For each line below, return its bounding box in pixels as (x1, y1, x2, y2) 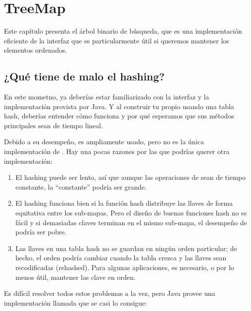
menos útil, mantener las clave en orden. (15, 272, 136, 282)
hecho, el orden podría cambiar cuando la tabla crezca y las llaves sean (15, 253, 227, 263)
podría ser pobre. (15, 227, 67, 237)
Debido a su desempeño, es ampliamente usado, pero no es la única (4, 136, 204, 147)
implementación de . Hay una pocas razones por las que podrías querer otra (4, 146, 230, 156)
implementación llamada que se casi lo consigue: (4, 297, 147, 308)
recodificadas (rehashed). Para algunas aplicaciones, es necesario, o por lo (15, 262, 234, 272)
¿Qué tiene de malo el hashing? (4, 69, 165, 84)
